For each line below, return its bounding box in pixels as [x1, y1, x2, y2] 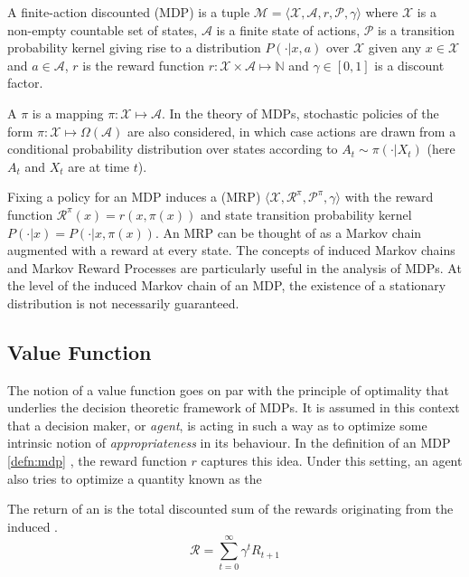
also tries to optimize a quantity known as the [7, 468, 262, 487]
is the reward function [82, 55, 205, 74]
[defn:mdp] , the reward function [7, 451, 187, 470]
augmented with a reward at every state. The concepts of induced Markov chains [7, 241, 455, 260]
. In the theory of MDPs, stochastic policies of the [161, 103, 439, 122]
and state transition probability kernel [201, 204, 412, 223]
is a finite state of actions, [216, 20, 361, 39]
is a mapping [32, 103, 104, 122]
